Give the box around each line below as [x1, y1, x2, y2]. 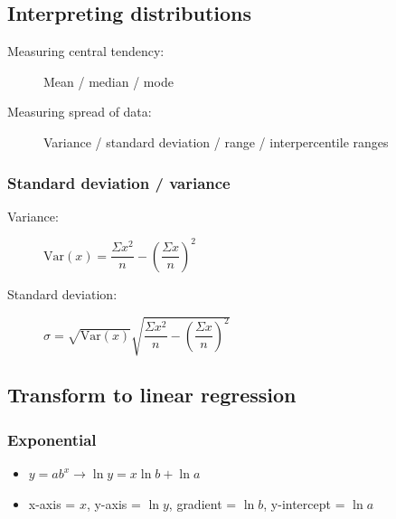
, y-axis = [86, 494, 141, 513]
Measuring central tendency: [7, 42, 165, 61]
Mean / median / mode [43, 71, 174, 90]
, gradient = [168, 494, 237, 513]
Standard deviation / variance [7, 171, 231, 193]
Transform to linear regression [7, 381, 297, 409]
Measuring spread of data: [7, 102, 152, 121]
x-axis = [28, 494, 76, 513]
